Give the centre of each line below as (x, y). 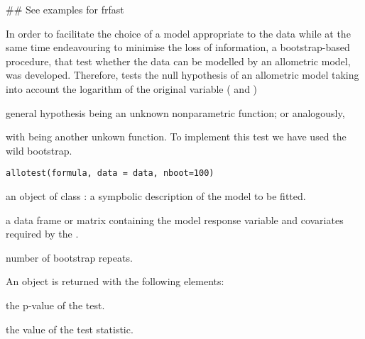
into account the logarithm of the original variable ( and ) (132, 88)
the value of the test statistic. (70, 329)
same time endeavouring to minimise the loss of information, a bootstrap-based (178, 47)
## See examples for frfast (65, 9)
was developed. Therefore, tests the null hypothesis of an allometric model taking (182, 75)
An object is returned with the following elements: (115, 281)
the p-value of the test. (55, 305)
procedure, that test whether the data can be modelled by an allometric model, (178, 61)
